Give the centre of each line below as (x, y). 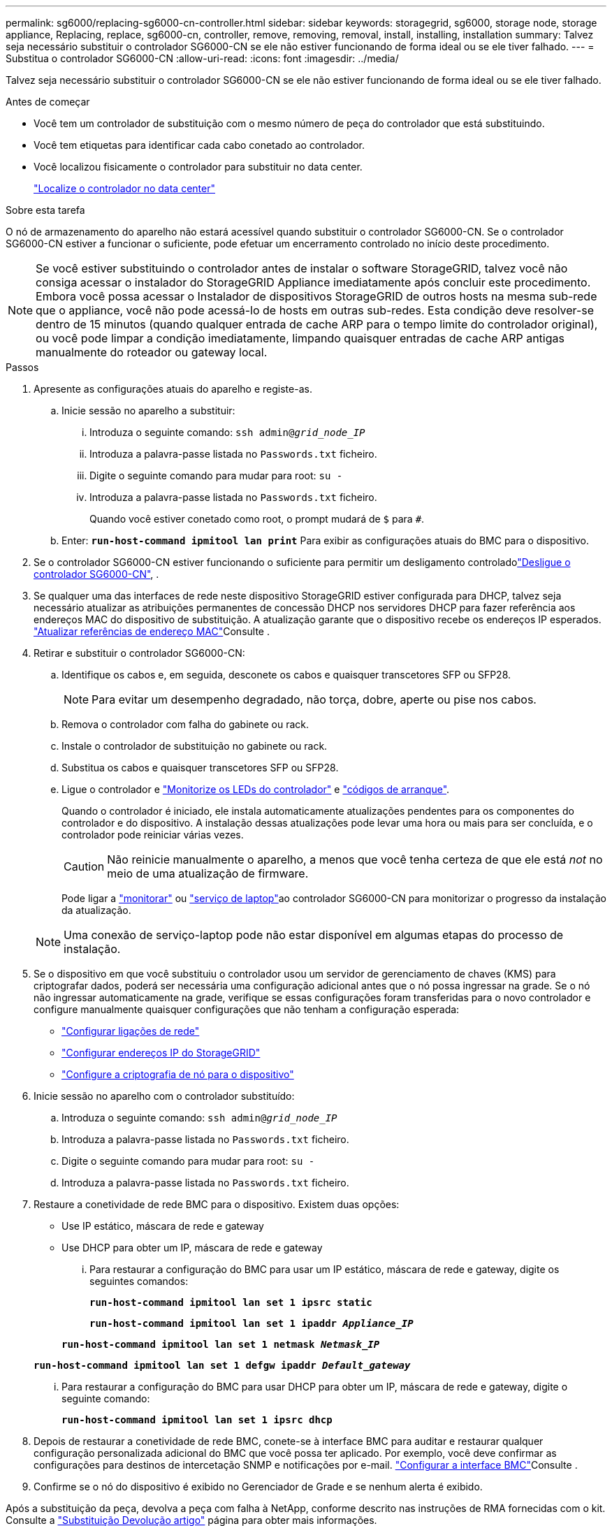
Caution (84, 866)
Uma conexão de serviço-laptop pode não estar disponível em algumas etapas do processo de (314, 935)
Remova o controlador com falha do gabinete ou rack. (185, 724)
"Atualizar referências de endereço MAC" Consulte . (152, 631)
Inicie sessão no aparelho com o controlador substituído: (164, 1096)
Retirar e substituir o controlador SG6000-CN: (139, 653)
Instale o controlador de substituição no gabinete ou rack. (195, 746)
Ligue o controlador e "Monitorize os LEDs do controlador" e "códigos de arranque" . (256, 789)
